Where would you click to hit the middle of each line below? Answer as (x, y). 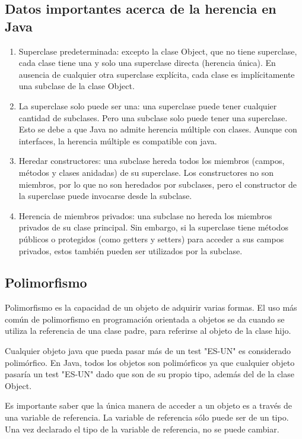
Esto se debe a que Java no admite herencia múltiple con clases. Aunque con (158, 129)
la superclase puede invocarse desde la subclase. (105, 196)
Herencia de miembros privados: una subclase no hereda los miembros (145, 215)
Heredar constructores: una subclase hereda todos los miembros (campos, (152, 161)
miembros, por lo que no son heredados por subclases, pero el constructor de (158, 184)
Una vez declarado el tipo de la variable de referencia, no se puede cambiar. (142, 429)
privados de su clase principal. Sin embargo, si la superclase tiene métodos (153, 227)
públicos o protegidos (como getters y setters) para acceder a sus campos (151, 239)
